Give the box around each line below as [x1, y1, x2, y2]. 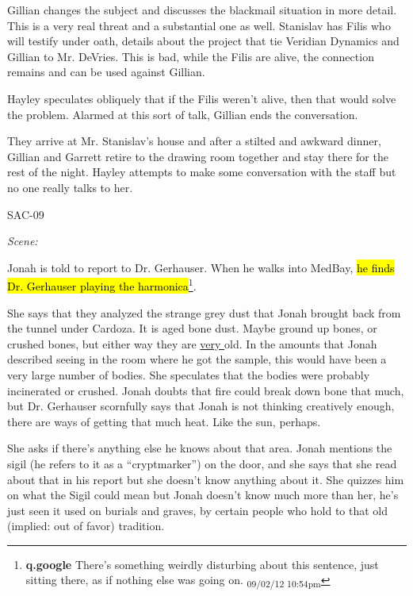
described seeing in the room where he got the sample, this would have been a [7, 351, 387, 367]
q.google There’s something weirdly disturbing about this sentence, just [25, 556, 379, 572]
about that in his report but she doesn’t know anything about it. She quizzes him [7, 471, 404, 487]
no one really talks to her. [7, 179, 133, 195]
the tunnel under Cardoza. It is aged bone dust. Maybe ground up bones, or [7, 320, 377, 336]
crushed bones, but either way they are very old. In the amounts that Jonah [7, 335, 377, 352]
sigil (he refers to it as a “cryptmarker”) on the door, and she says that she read [7, 455, 397, 471]
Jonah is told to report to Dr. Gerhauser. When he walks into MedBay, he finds [7, 259, 395, 275]
